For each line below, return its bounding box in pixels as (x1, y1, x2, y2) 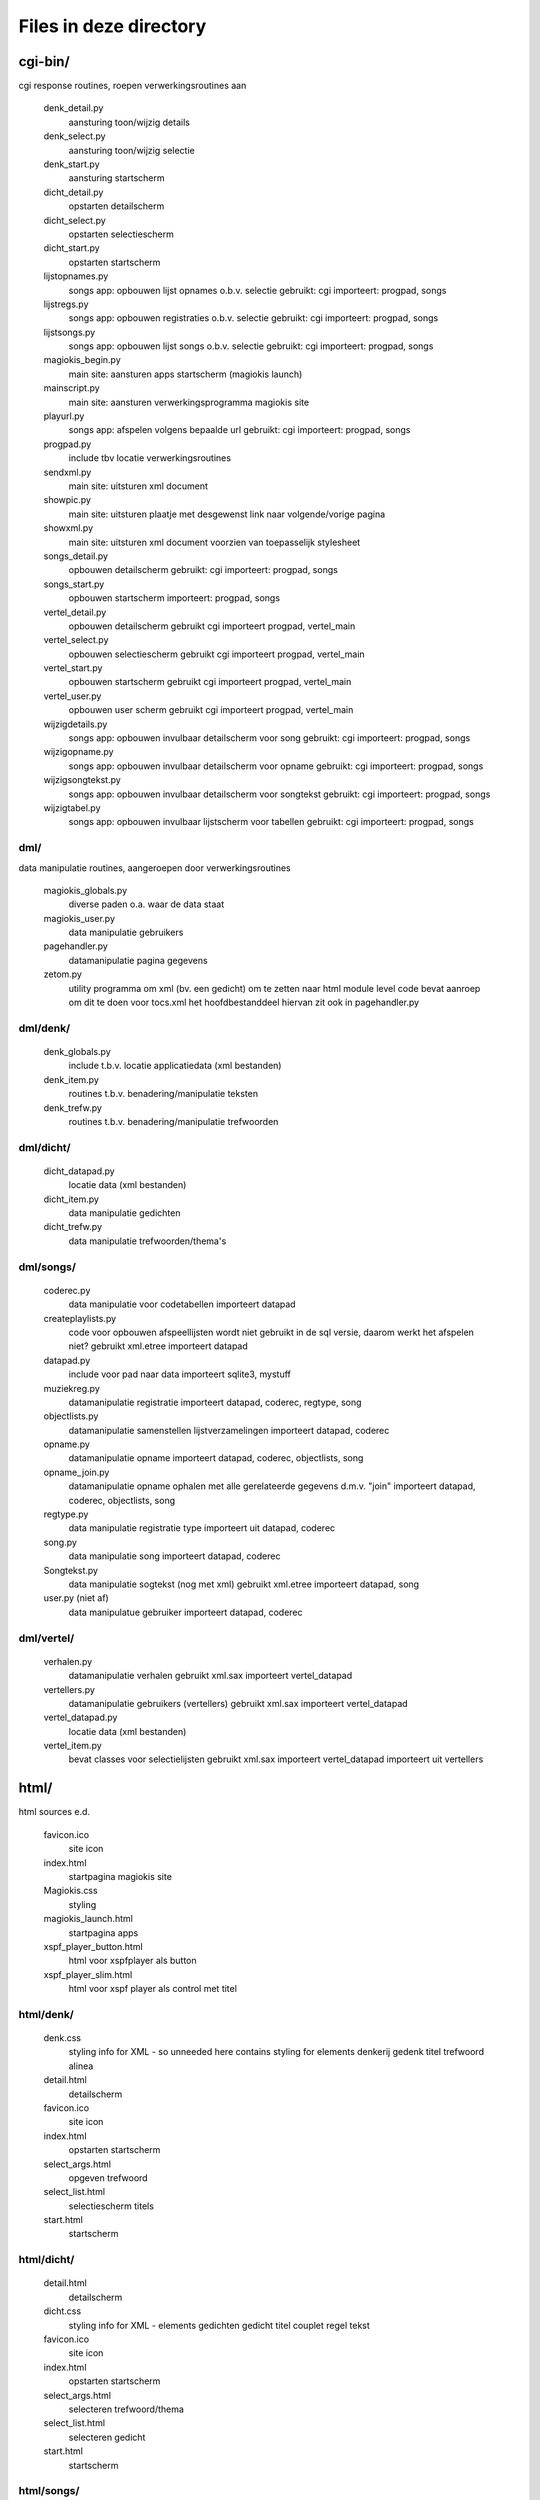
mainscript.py (43, 382, 100, 394)
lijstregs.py (43, 298, 89, 310)
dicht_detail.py (43, 186, 104, 198)
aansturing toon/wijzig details (68, 116, 190, 128)
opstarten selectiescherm (68, 228, 174, 240)
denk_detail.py (43, 102, 104, 114)
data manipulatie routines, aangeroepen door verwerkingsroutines (18, 861, 291, 874)
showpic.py (43, 494, 92, 506)
